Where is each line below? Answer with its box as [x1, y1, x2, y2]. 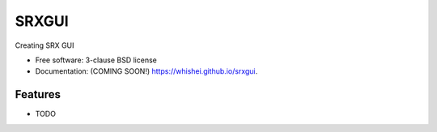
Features [15, 87, 61, 101]
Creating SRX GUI [15, 40, 74, 50]
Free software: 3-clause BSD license [35, 55, 157, 65]
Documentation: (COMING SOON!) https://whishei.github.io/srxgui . [35, 66, 258, 76]
